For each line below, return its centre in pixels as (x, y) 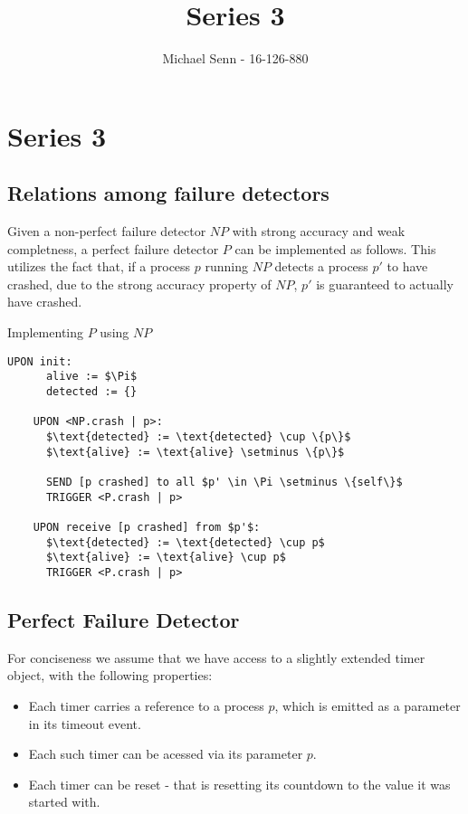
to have (407, 266)
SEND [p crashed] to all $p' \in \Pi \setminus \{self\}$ (224, 482)
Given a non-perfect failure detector (107, 231)
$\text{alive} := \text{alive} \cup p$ (166, 558)
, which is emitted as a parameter (368, 705)
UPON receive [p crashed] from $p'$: (147, 527)
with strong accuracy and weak (319, 231)
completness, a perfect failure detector (113, 248)
